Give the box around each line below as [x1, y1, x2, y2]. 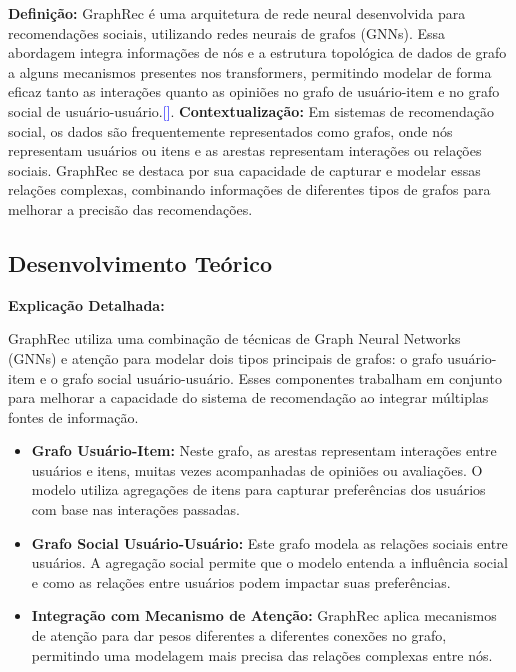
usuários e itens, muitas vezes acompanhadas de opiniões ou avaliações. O [31, 459, 483, 480]
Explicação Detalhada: [8, 294, 165, 315]
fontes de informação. [8, 406, 139, 427]
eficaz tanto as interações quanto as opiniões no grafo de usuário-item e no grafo [8, 81, 500, 102]
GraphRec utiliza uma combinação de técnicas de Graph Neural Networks [8, 328, 461, 349]
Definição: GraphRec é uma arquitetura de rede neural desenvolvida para [8, 3, 466, 23]
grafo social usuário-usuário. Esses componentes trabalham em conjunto [62, 367, 502, 388]
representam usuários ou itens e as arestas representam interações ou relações [8, 140, 482, 161]
